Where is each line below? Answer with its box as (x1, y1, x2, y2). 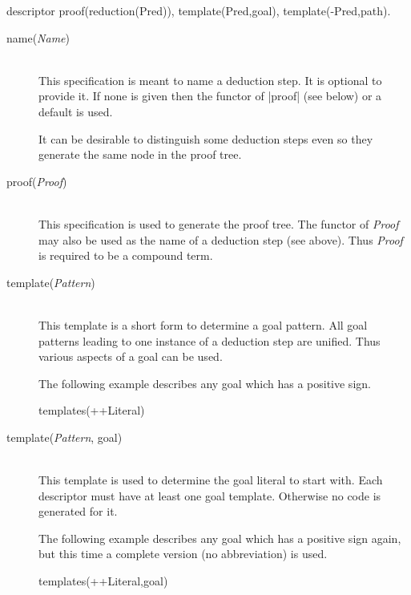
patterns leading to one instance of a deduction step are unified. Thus (38, 332, 381, 349)
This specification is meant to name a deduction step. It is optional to (38, 71, 382, 88)
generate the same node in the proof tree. (38, 146, 242, 163)
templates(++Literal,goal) (38, 573, 168, 589)
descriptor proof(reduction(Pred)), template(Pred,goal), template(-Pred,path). (6, 2, 391, 18)
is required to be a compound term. (38, 247, 213, 264)
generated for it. (38, 503, 118, 520)
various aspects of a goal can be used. (38, 348, 223, 365)
